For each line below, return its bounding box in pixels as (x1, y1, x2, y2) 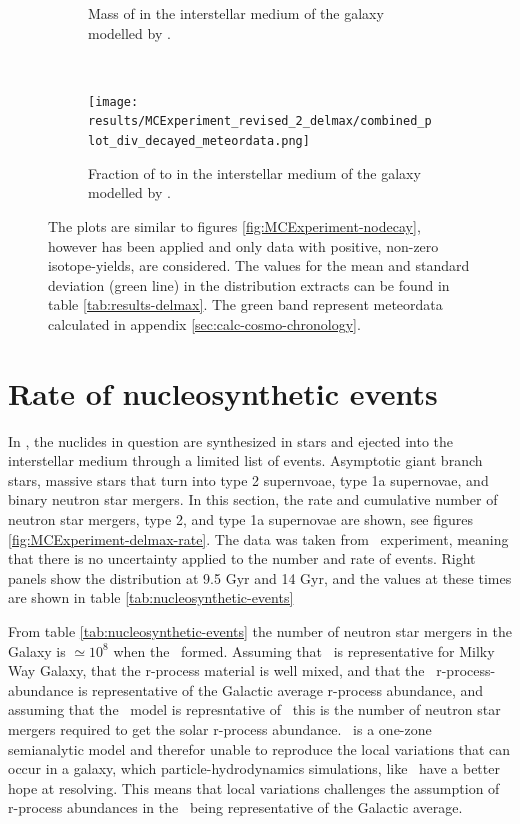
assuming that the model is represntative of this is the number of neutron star (8, 699, 501, 720)
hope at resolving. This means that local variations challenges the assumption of (8, 777, 500, 798)
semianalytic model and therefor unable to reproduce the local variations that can (8, 738, 511, 759)
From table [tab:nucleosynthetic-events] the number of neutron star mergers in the (8, 620, 512, 641)
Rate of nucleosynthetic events (8, 372, 438, 413)
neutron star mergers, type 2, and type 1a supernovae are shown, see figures (8, 509, 474, 529)
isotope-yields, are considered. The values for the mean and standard (48, 255, 470, 276)
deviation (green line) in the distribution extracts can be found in (48, 274, 450, 295)
